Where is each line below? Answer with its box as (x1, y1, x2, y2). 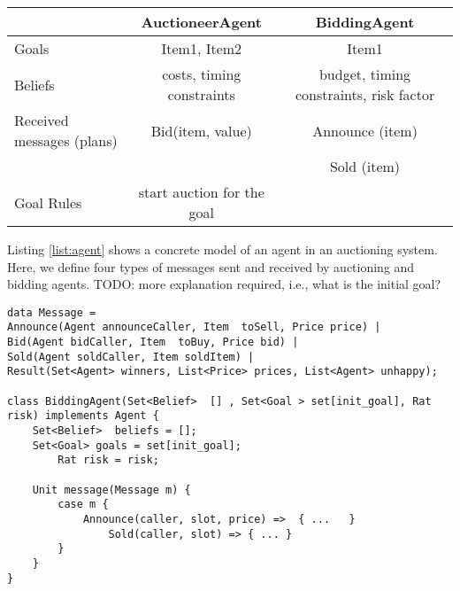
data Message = (7, 306, 96, 319)
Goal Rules (14, 191, 82, 213)
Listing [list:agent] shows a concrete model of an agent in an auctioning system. (7, 240, 438, 258)
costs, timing (162, 64, 241, 84)
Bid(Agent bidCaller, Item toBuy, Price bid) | (7, 336, 299, 349)
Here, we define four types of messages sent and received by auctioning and (7, 257, 415, 276)
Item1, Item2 (161, 38, 242, 58)
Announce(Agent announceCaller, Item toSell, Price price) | (7, 321, 381, 334)
